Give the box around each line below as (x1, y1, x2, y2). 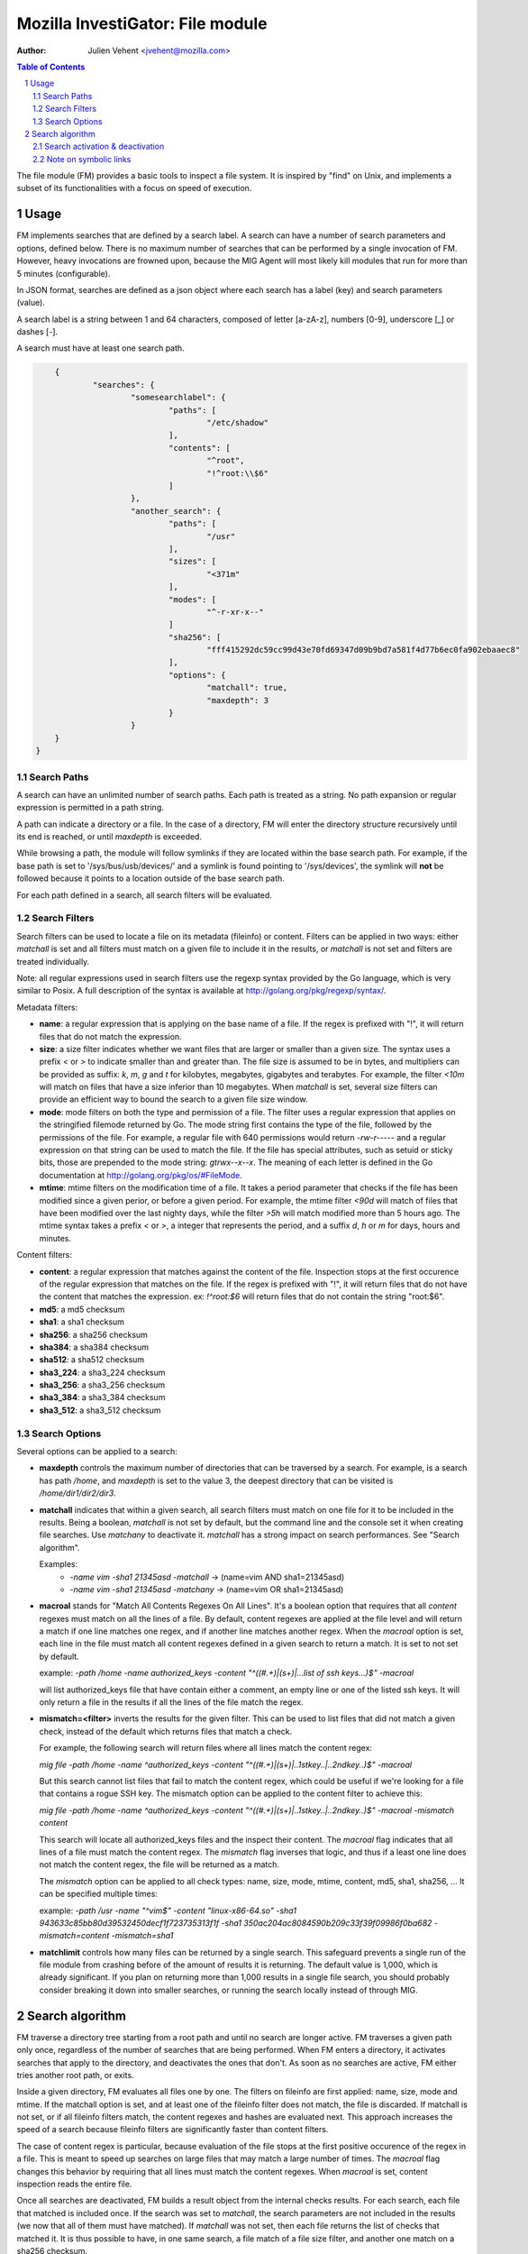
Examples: (39, 1559, 78, 1570)
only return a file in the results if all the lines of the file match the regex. (39, 1697, 304, 1708)
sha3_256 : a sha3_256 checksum (39, 1379, 166, 1390)
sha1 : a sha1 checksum (39, 1316, 125, 1327)
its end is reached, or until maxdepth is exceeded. (16, 831, 203, 842)
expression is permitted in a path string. (16, 802, 164, 813)
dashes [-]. (16, 326, 59, 337)
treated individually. (16, 956, 90, 967)
